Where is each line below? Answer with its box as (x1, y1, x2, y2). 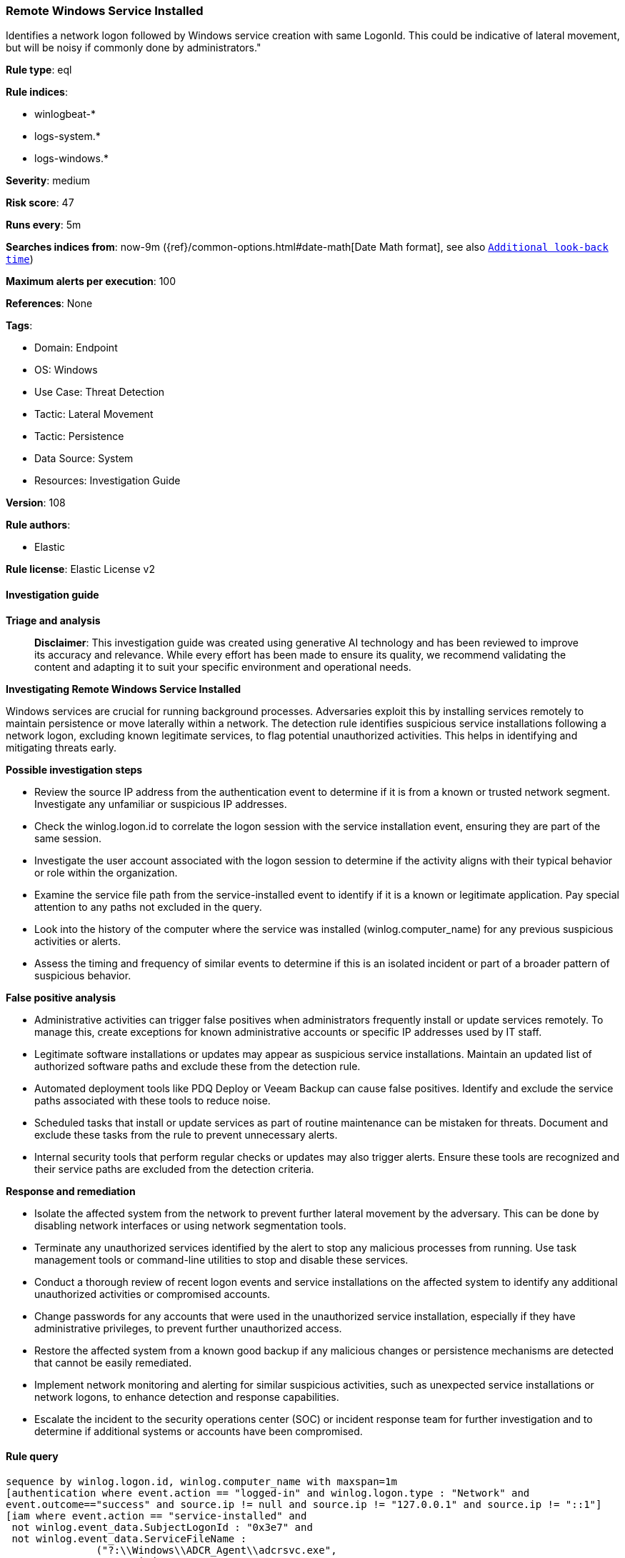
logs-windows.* (34, 152, 109, 165)
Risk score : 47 (6, 196, 74, 209)
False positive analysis (6, 991, 116, 1004)
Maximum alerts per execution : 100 (6, 275, 176, 288)
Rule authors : (6, 519, 71, 531)
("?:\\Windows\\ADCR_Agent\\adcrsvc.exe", (96, 1544, 337, 1556)
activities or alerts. (34, 934, 121, 947)
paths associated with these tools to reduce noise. (34, 1094, 271, 1107)
